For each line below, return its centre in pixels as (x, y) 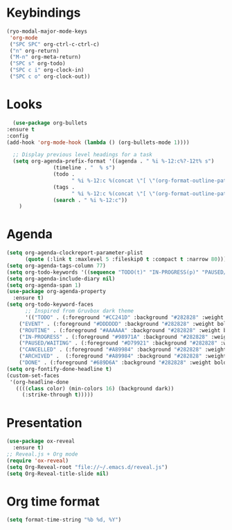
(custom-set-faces (33, 375)
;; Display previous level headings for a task (83, 155)
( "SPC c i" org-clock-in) (47, 70)
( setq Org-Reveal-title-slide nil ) (58, 474)
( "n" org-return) (34, 51)
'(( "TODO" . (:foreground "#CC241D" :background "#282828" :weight (124, 317)
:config (18, 136)
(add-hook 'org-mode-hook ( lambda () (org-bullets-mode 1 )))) (98, 142)
